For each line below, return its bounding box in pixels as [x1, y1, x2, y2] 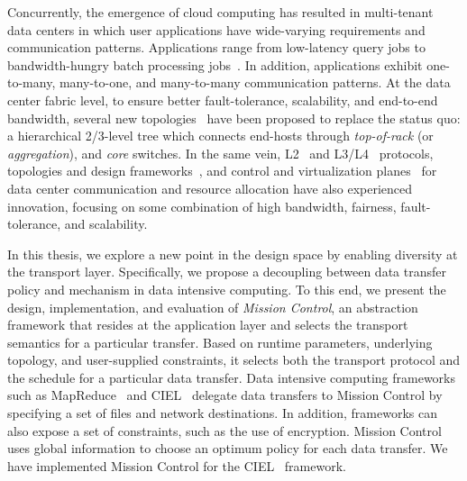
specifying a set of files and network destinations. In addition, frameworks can [7, 404, 437, 422]
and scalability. [64, 214, 148, 233]
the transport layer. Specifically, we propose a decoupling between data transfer [7, 262, 446, 281]
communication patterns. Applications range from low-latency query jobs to [7, 38, 426, 57]
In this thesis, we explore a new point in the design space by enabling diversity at [7, 244, 458, 263]
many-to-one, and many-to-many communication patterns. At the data [59, 73, 451, 92]
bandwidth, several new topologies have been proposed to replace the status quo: [7, 108, 461, 127]
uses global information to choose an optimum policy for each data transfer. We [7, 439, 448, 458]
